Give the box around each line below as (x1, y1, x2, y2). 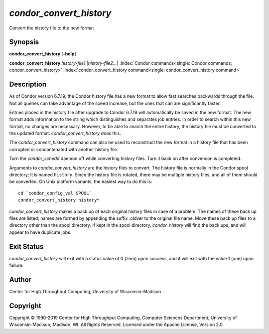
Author (9, 275, 32, 284)
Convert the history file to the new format (9, 25, 94, 31)
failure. (9, 262, 24, 269)
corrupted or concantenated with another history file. (9, 146, 119, 152)
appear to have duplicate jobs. (9, 229, 72, 235)
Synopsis (9, 38, 39, 46)
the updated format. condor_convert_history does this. (9, 130, 122, 137)
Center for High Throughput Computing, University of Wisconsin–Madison (9, 288, 161, 294)
